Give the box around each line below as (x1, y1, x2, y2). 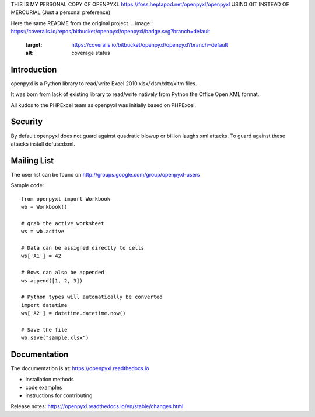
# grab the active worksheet (21, 220, 104, 226)
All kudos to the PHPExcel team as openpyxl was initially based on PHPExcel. (10, 101, 197, 108)
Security (10, 117, 43, 127)
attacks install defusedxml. (10, 140, 75, 147)
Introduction (10, 64, 57, 74)
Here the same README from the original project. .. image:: (10, 19, 153, 26)
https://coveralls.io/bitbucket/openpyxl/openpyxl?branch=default (71, 41, 229, 48)
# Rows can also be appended (21, 269, 104, 276)
